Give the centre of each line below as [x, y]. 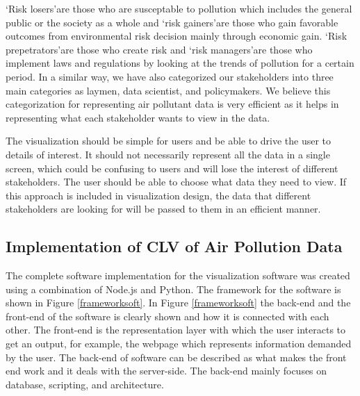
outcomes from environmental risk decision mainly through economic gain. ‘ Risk [177, 36]
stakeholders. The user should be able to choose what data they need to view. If [176, 182]
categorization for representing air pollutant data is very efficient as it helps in [172, 104]
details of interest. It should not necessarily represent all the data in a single [168, 154]
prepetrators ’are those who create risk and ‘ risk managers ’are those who [159, 49]
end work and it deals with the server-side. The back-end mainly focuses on [166, 371]
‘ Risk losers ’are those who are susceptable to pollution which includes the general [179, 8]
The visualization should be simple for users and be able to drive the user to [169, 141]
